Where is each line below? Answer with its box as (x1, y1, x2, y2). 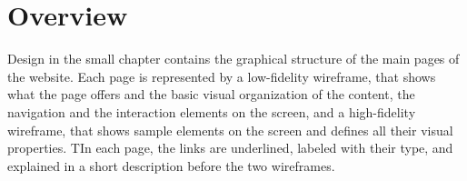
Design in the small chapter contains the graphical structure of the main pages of (7, 49, 460, 68)
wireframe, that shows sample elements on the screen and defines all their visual (7, 120, 453, 139)
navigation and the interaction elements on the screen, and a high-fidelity (7, 102, 416, 121)
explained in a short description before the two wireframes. (7, 156, 335, 175)
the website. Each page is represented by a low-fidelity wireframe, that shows (7, 66, 436, 85)
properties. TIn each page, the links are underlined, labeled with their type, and (7, 138, 453, 157)
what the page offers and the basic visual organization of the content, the (7, 85, 415, 104)
